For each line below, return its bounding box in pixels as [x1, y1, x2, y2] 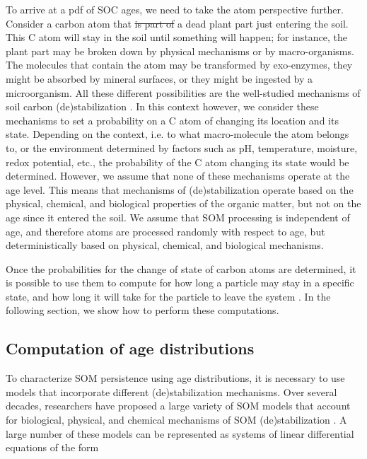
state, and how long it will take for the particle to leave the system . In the [6, 289, 331, 303]
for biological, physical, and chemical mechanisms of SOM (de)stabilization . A [6, 412, 347, 427]
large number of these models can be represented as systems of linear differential [6, 426, 354, 441]
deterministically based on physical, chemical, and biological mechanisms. [6, 238, 324, 252]
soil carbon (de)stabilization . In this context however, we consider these [6, 99, 319, 114]
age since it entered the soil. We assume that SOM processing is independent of [6, 209, 350, 224]
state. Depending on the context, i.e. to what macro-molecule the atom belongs [6, 127, 349, 141]
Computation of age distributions [6, 337, 255, 359]
